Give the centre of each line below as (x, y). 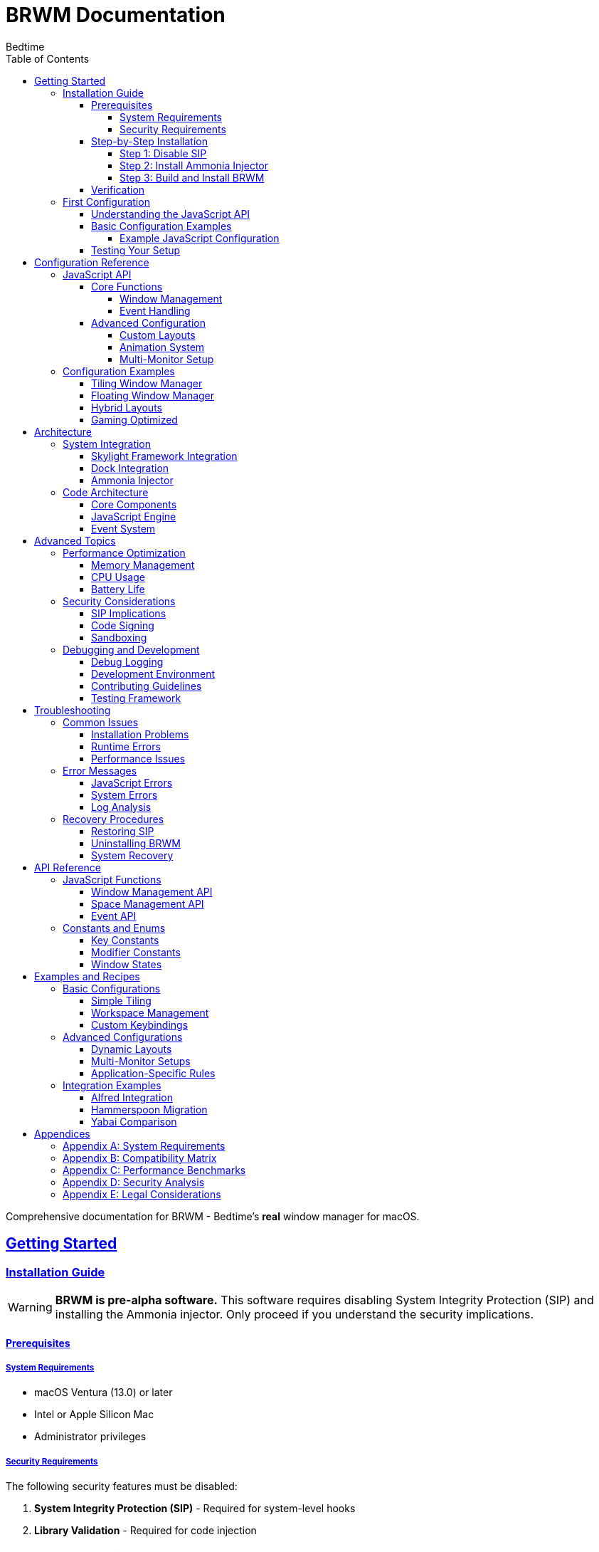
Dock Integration (130, 468)
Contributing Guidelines (147, 686)
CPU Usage (118, 577)
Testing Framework (136, 698)
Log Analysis (121, 807)
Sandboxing (119, 637)
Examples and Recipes (87, 976)
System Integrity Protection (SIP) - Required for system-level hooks (195, 1509)
